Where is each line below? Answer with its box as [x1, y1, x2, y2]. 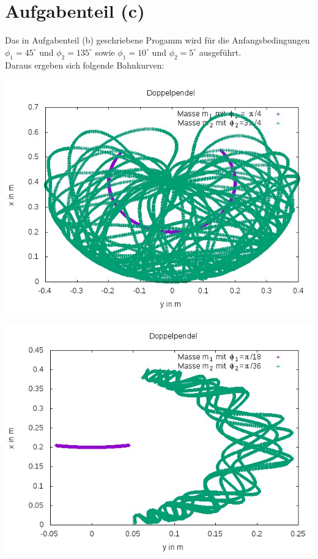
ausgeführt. [199, 45, 242, 58]
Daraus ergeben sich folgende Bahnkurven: [5, 58, 165, 71]
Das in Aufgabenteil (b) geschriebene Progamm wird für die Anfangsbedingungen [5, 34, 310, 47]
